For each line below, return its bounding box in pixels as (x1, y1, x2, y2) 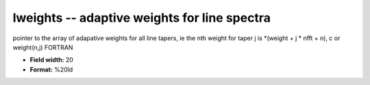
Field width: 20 (29, 56, 73, 64)
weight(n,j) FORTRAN (12, 43, 73, 51)
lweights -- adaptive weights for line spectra (12, 10, 271, 25)
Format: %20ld (29, 65, 73, 73)
